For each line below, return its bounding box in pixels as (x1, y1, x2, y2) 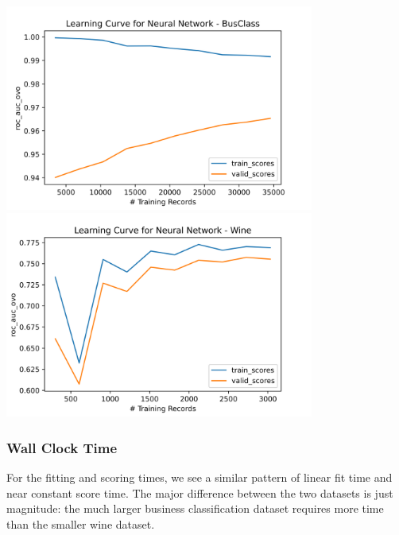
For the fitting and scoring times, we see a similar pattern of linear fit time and (6, 468, 393, 485)
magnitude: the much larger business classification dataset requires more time (6, 500, 384, 517)
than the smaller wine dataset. (6, 515, 155, 532)
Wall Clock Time (6, 437, 118, 457)
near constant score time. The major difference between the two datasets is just (6, 484, 393, 501)
